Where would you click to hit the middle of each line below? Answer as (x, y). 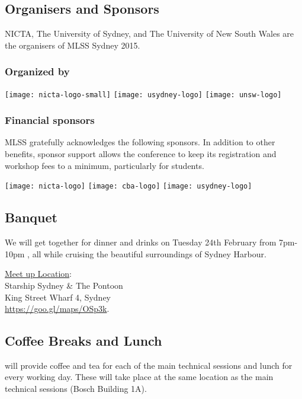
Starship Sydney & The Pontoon (64, 285)
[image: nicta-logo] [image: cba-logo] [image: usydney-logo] (128, 186)
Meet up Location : (38, 274)
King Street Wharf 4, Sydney (58, 297)
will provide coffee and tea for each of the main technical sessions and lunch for (149, 365)
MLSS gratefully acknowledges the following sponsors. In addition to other (140, 142)
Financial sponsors (50, 120)
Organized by (37, 71)
